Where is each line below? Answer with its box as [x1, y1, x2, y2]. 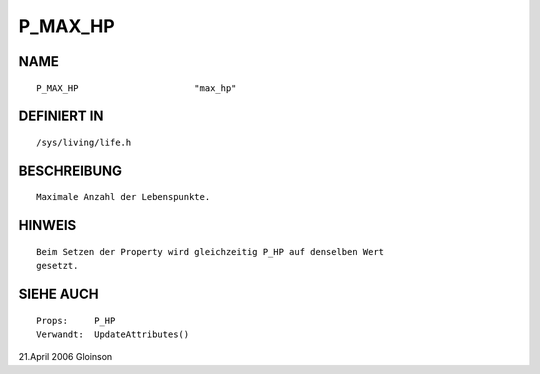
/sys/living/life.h [36, 136, 132, 148]
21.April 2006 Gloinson [18, 351, 113, 363]
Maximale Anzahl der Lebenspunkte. [36, 191, 211, 203]
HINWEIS [18, 217, 77, 234]
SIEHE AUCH [18, 285, 99, 302]
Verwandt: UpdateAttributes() [36, 328, 190, 340]
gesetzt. [36, 260, 79, 272]
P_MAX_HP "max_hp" [36, 82, 237, 94]
